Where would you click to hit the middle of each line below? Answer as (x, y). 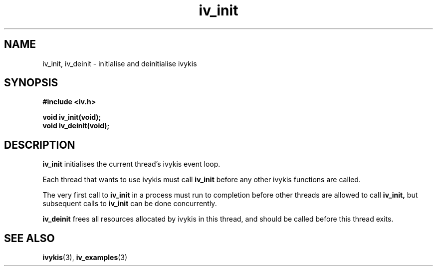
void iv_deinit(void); (76, 126)
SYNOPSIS (31, 83)
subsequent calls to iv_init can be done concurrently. (130, 204)
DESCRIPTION (40, 145)
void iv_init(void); (72, 117)
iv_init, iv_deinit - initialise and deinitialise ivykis (120, 63)
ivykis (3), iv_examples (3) (85, 258)
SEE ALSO (29, 238)
